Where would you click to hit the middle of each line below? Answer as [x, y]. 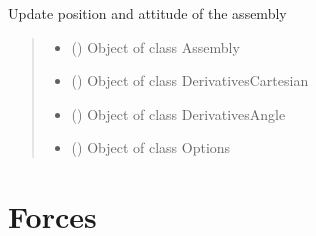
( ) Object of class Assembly [155, 46]
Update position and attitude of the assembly [147, 13]
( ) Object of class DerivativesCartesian [190, 80]
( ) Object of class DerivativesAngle [178, 113]
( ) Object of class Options [151, 147]
